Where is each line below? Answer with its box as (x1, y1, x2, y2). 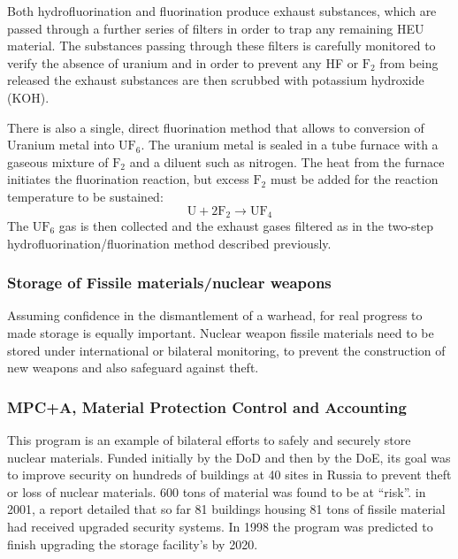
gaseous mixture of (7, 152, 109, 171)
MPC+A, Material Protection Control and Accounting (7, 395, 407, 417)
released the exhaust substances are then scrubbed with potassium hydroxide (7, 71, 424, 89)
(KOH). (7, 88, 50, 106)
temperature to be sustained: (7, 187, 164, 205)
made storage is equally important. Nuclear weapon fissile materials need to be (7, 323, 434, 341)
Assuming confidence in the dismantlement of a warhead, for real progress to (7, 306, 423, 325)
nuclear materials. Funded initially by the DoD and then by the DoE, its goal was (7, 448, 451, 466)
